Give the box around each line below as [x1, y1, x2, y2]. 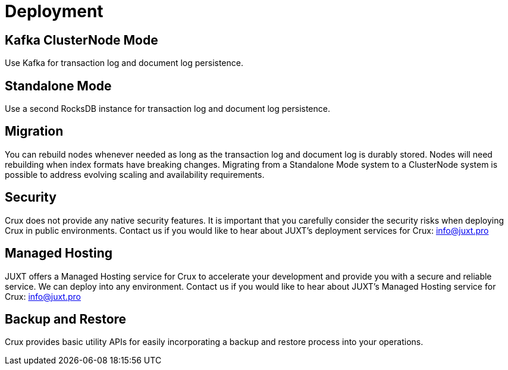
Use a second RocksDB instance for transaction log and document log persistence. [5, 104, 330, 114]
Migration [5, 124, 64, 139]
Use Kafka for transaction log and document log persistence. [5, 58, 243, 68]
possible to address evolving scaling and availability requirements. [5, 169, 265, 180]
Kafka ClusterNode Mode [5, 32, 158, 48]
